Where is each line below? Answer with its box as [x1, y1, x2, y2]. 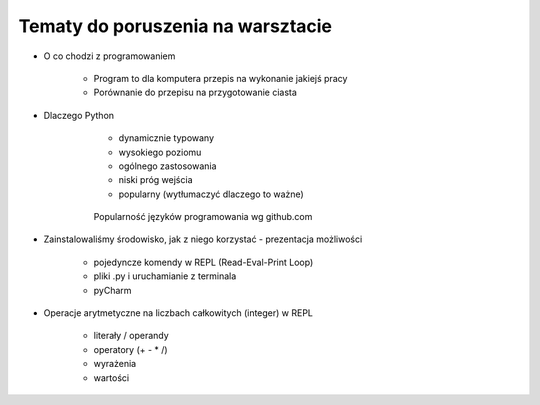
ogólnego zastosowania [118, 160, 217, 172]
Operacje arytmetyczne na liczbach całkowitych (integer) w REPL [43, 307, 314, 319]
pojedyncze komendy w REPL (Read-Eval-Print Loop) [93, 256, 314, 268]
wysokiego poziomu [118, 146, 202, 158]
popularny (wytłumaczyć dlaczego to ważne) [118, 188, 304, 200]
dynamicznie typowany [118, 132, 215, 144]
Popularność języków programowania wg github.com [93, 211, 313, 223]
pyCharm [93, 284, 132, 296]
